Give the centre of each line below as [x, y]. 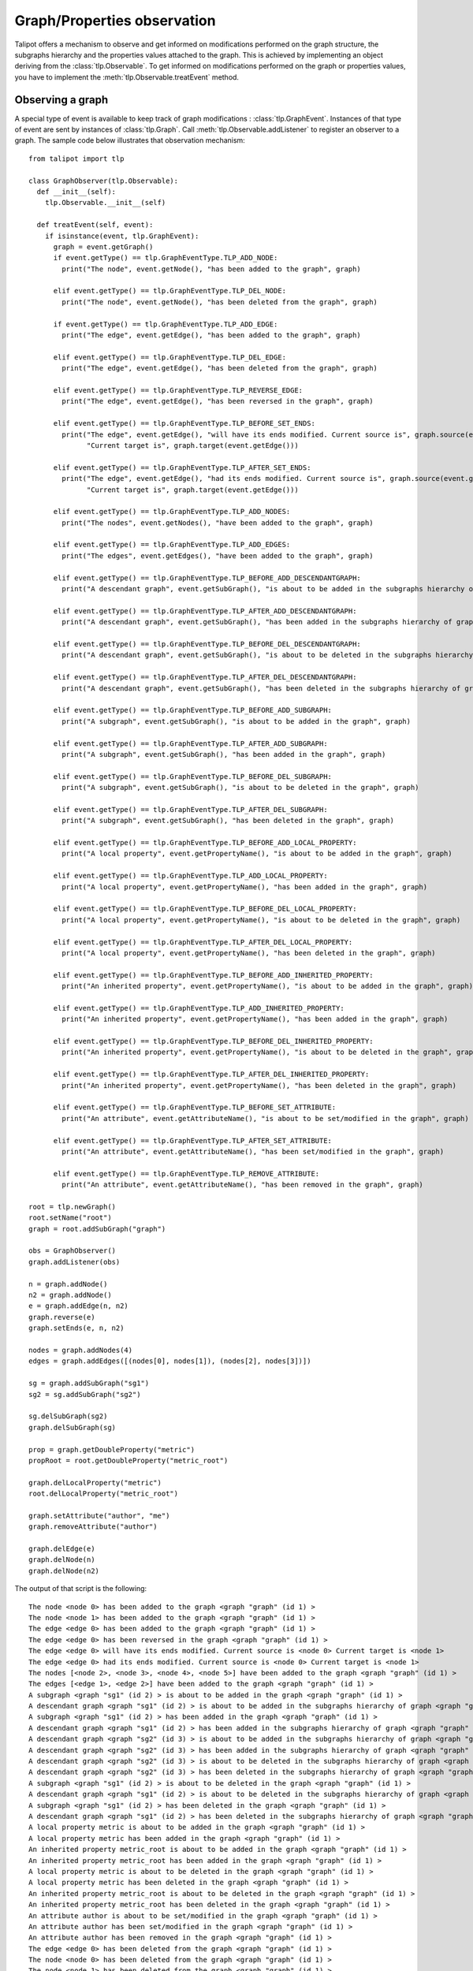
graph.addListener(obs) [74, 1262]
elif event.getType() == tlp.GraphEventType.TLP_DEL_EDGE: [170, 357]
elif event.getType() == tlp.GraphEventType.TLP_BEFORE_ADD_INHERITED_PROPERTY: [213, 975]
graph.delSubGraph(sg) [73, 1427]
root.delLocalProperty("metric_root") [104, 1494]
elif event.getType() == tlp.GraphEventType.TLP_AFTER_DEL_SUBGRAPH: [190, 809]
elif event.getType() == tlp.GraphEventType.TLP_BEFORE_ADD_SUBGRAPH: [193, 710]
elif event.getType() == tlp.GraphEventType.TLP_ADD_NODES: [172, 512]
